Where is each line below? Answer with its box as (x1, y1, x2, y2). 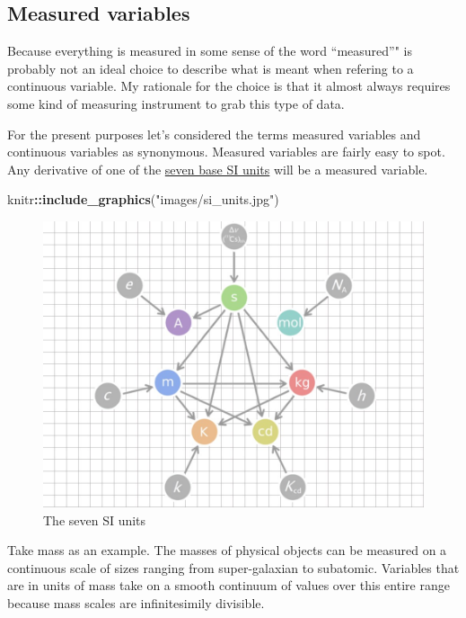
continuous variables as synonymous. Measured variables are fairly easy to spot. (7, 142, 445, 161)
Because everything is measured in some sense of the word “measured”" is (7, 41, 412, 60)
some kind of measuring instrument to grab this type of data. (7, 94, 345, 112)
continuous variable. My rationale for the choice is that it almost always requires (7, 76, 451, 95)
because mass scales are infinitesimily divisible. (7, 593, 265, 612)
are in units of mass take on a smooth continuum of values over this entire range (7, 576, 450, 595)
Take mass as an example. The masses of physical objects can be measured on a (7, 541, 447, 560)
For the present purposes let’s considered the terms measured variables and (7, 124, 421, 143)
